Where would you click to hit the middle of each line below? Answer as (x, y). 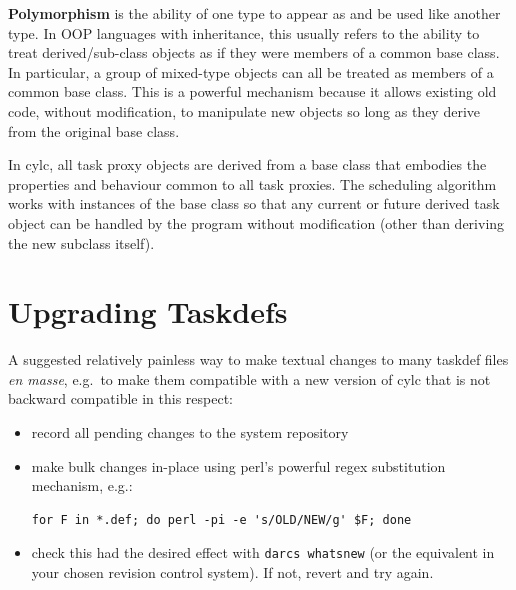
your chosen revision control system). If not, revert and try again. (232, 572)
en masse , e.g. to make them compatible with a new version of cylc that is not (249, 378)
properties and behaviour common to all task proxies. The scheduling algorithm (252, 183)
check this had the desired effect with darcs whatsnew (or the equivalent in (263, 552)
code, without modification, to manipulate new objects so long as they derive (244, 110)
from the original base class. (94, 130)
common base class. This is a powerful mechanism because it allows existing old (252, 91)
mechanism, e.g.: (82, 485)
